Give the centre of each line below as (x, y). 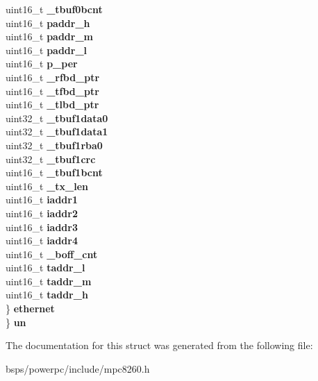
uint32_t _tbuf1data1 (57, 132)
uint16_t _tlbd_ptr (52, 104)
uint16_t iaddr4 (42, 240)
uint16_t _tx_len (47, 186)
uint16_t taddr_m (49, 281)
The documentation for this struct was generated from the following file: (159, 345)
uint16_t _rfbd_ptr (53, 77)
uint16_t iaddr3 (42, 227)
